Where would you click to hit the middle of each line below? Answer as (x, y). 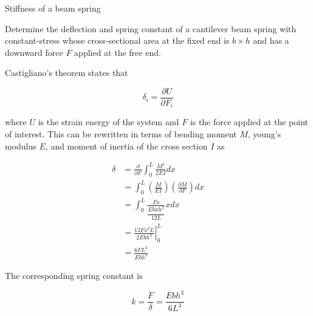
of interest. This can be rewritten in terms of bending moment (121, 134)
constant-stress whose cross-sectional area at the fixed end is (117, 40)
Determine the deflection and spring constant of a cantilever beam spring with (151, 28)
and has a (271, 40)
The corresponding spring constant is (74, 275)
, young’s (264, 134)
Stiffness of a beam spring (53, 8)
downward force (34, 52)
